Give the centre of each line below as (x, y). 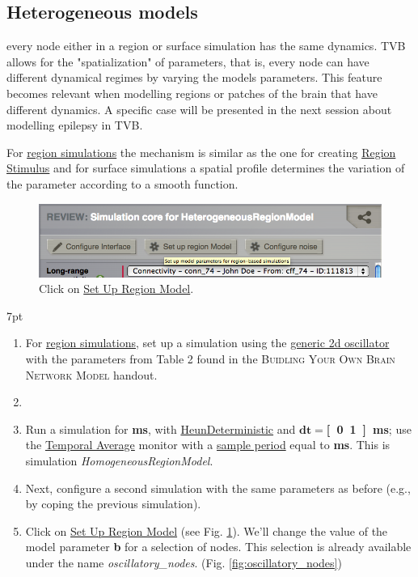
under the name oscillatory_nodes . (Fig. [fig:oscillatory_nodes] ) (184, 562)
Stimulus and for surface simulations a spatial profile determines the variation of (206, 168)
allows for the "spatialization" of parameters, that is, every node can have (188, 61)
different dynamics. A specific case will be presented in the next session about (199, 109)
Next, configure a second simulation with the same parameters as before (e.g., (218, 488)
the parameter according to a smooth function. (122, 183)
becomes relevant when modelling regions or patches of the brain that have (192, 93)
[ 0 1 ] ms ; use (369, 429)
